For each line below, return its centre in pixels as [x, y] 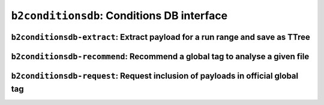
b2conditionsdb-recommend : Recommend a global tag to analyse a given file [160, 56]
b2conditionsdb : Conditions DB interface [119, 16]
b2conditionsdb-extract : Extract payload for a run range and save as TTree [160, 37]
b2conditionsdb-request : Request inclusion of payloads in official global [155, 76]
